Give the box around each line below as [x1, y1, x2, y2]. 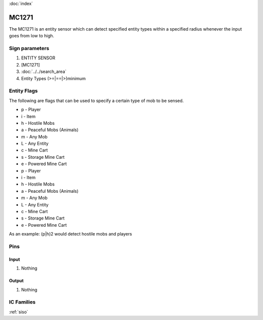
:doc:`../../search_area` [21, 68, 67, 75]
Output [9, 278, 24, 284]
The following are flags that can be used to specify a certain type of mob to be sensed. [9, 98, 184, 103]
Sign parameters [9, 45, 50, 52]
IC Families [9, 299, 36, 305]
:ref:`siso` [9, 309, 29, 315]
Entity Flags [9, 87, 38, 94]
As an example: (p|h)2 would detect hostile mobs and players [9, 231, 132, 237]
